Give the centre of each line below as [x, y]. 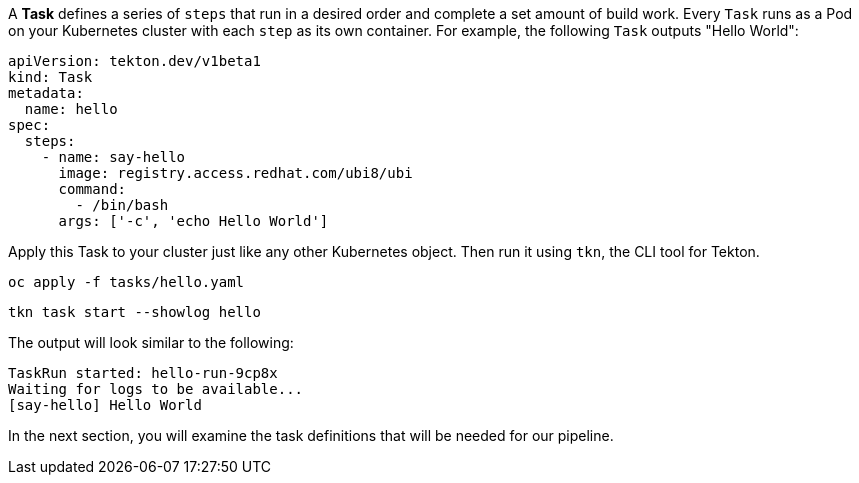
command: [92, 189]
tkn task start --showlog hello [134, 312]
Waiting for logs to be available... [156, 389]
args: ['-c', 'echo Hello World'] [193, 221]
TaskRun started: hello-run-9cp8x [143, 373]
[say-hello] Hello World [105, 405]
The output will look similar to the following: [151, 342]
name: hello [71, 109]
